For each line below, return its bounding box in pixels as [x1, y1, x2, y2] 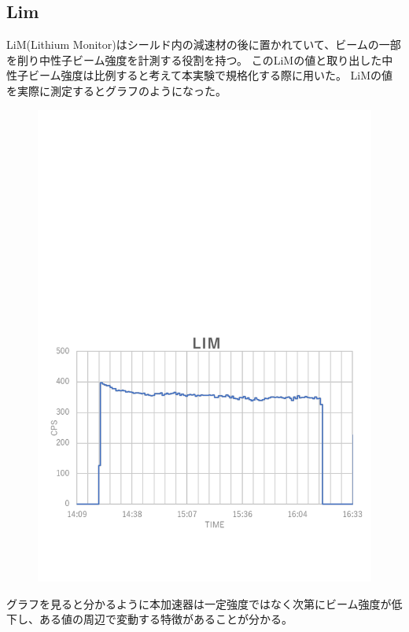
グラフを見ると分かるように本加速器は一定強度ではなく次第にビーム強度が [6, 595, 392, 612]
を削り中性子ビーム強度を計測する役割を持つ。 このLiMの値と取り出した [6, 51, 382, 68]
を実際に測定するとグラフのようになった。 [6, 82, 227, 98]
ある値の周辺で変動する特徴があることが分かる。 [39, 611, 293, 627]
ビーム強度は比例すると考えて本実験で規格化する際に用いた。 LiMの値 [28, 67, 393, 83]
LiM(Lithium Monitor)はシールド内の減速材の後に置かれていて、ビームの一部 [6, 36, 401, 53]
